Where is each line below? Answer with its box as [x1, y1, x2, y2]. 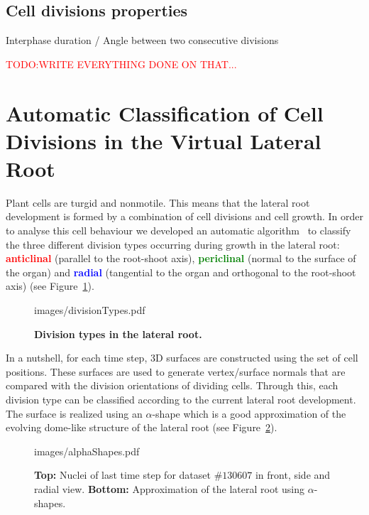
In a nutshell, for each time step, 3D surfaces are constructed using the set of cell [6, 350, 358, 365]
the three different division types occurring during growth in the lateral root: [6, 237, 340, 251]
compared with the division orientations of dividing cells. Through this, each [6, 378, 338, 393]
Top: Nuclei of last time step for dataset [34, 467, 211, 482]
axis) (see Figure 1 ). [6, 278, 94, 293]
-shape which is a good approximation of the [152, 406, 346, 421]
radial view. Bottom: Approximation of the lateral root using [34, 481, 305, 496]
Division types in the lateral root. [34, 326, 202, 341]
